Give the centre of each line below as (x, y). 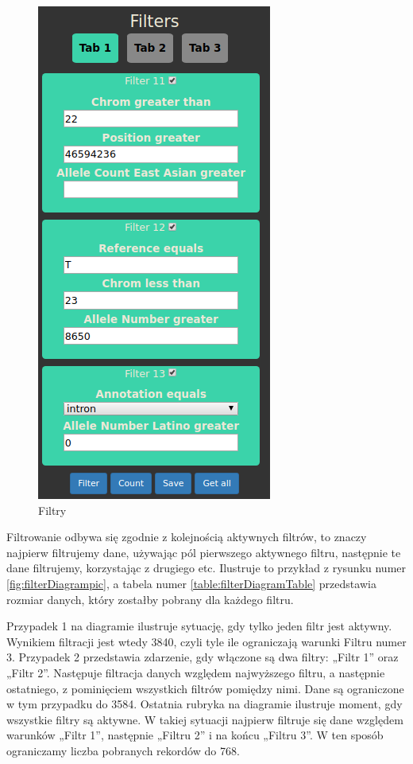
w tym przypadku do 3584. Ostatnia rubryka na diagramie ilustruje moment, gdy (205, 704)
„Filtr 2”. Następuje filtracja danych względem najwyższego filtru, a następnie (196, 672)
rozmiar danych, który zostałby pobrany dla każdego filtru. (150, 599)
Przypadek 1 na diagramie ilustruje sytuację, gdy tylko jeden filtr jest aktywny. (199, 626)
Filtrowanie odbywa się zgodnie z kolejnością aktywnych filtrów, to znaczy (187, 537)
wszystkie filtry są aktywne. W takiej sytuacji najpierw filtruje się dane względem (205, 719)
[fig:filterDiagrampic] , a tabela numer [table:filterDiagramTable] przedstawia (191, 583)
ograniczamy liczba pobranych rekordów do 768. (123, 750)
